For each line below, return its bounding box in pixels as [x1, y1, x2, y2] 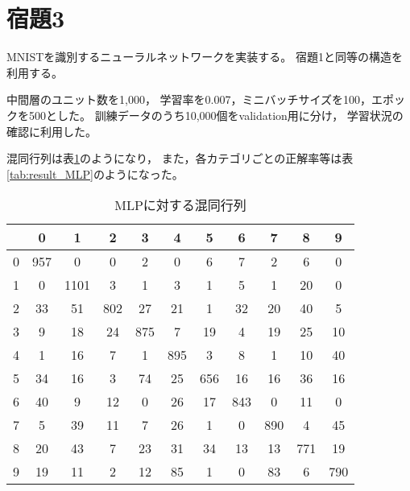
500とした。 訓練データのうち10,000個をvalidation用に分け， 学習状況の [28, 106, 404, 123]
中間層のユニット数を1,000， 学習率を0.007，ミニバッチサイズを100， [6, 91, 372, 108]
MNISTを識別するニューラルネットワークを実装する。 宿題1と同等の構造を [6, 48, 403, 65]
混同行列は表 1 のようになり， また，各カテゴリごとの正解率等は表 [6, 150, 354, 167]
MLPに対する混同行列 [114, 196, 246, 215]
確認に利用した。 [6, 122, 97, 139]
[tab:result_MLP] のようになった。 [6, 165, 184, 182]
